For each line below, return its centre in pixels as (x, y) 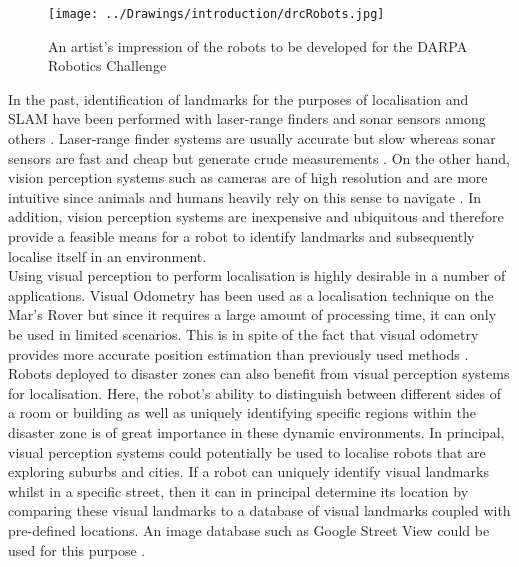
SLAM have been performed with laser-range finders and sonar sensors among (247, 118)
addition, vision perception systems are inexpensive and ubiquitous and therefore (256, 216)
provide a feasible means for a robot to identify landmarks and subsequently (241, 236)
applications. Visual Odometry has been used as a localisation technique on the (251, 294)
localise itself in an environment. (107, 255)
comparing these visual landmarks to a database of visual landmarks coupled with (259, 510)
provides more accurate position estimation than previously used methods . (238, 353)
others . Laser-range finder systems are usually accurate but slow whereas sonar (252, 138)
